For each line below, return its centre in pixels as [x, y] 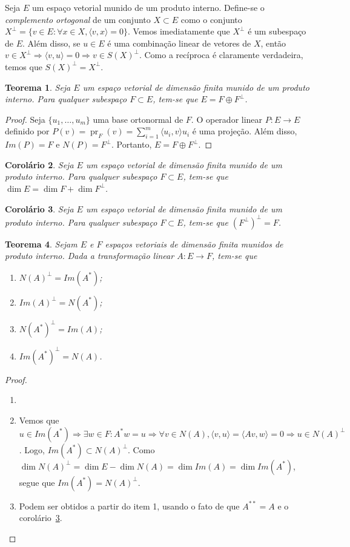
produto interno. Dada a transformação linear [90, 256]
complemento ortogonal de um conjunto [78, 19]
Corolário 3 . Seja [39, 208]
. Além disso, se [51, 43]
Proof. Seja [25, 119]
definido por [27, 131]
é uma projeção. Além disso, [245, 131]
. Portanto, [131, 144]
